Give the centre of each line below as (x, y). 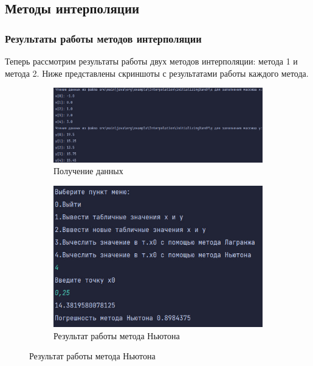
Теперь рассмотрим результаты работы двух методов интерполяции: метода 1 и (151, 61)
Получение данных (88, 171)
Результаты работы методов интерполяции (103, 38)
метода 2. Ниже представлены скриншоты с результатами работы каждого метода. (157, 73)
